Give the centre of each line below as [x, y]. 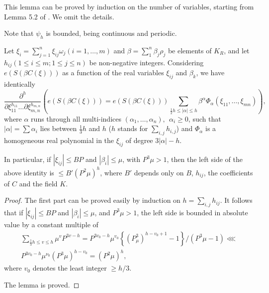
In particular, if [28, 159]
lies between [58, 128]
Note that [19, 33]
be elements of [190, 50]
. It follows [236, 200]
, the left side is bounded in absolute [192, 212]
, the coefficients [228, 172]
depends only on [159, 172]
